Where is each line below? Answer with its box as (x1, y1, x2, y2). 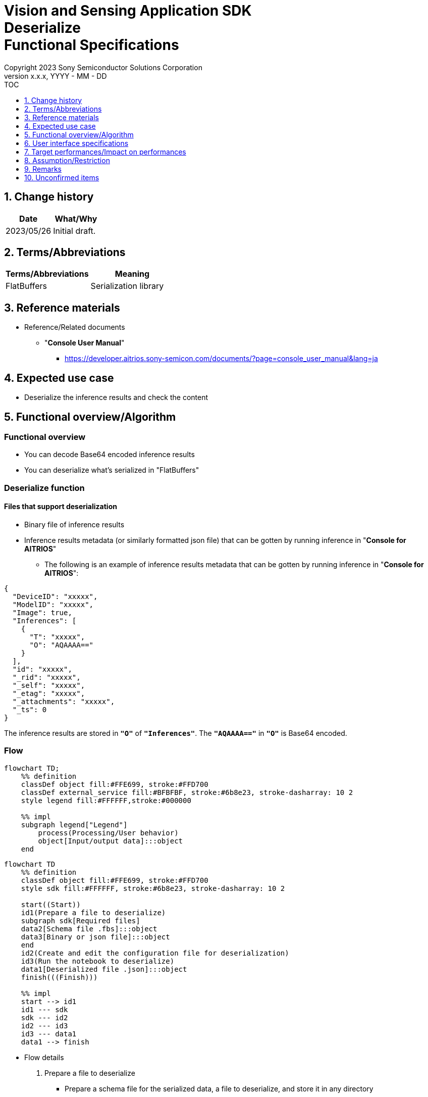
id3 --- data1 (21, 1029, 77, 1038)
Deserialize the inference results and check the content (24, 393, 208, 402)
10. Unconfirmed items (24, 173, 99, 182)
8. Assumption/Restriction (24, 156, 110, 165)
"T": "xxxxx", (29, 632, 85, 641)
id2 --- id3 (21, 1021, 68, 1030)
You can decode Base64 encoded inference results (24, 450, 195, 459)
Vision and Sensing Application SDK (4, 2, 252, 19)
